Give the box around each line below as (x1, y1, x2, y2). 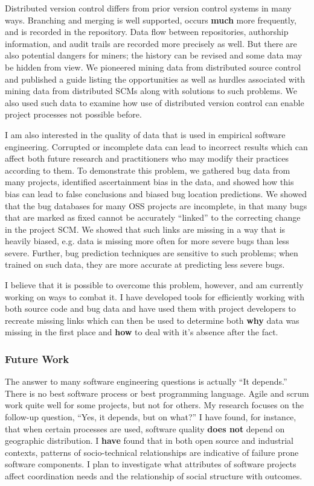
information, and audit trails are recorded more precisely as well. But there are (5, 37, 297, 49)
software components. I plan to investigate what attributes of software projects (5, 458, 296, 470)
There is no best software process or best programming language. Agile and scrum (5, 387, 309, 399)
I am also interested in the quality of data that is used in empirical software (5, 128, 286, 140)
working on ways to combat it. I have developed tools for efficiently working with (5, 290, 305, 303)
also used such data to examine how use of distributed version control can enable (5, 96, 304, 109)
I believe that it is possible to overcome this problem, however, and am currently (5, 279, 304, 291)
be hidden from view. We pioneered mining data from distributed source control (5, 60, 301, 73)
